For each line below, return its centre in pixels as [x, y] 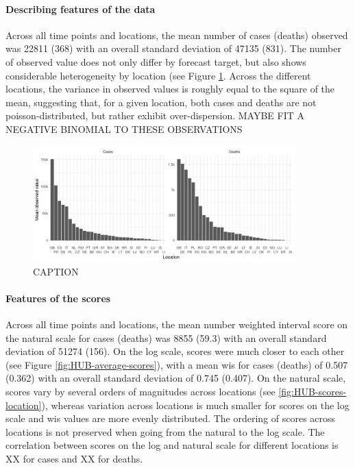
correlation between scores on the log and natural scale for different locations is [172, 445]
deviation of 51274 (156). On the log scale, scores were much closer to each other [175, 351]
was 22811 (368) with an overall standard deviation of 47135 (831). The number [173, 48]
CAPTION [56, 271]
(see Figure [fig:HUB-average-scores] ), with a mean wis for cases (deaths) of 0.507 [177, 364]
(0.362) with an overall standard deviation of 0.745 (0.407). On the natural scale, [176, 378]
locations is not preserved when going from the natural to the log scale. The [165, 431]
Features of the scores [58, 298]
